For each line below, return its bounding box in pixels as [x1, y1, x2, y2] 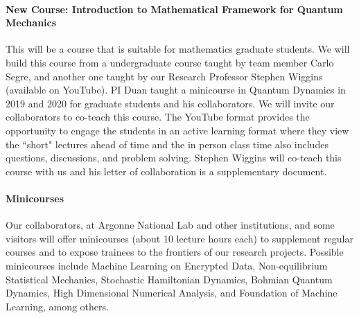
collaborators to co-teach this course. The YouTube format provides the [6, 109, 310, 124]
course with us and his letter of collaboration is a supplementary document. [6, 164, 327, 178]
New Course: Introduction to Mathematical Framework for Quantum [6, 1, 343, 16]
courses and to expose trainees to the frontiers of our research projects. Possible [6, 245, 344, 259]
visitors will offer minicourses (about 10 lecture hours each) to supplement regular [6, 231, 353, 245]
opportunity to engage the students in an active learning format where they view [6, 123, 349, 137]
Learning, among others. [6, 299, 109, 313]
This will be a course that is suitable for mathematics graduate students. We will [6, 42, 350, 56]
